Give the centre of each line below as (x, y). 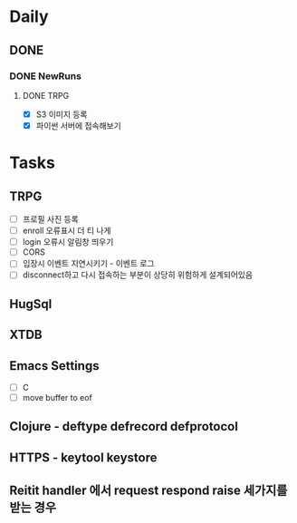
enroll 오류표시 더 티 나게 (67, 231)
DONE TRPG (46, 95)
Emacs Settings (54, 366)
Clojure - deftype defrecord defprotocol (124, 426)
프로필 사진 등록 (50, 219)
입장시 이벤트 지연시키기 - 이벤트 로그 (88, 264)
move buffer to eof (57, 398)
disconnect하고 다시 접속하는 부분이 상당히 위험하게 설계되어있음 (138, 275)
